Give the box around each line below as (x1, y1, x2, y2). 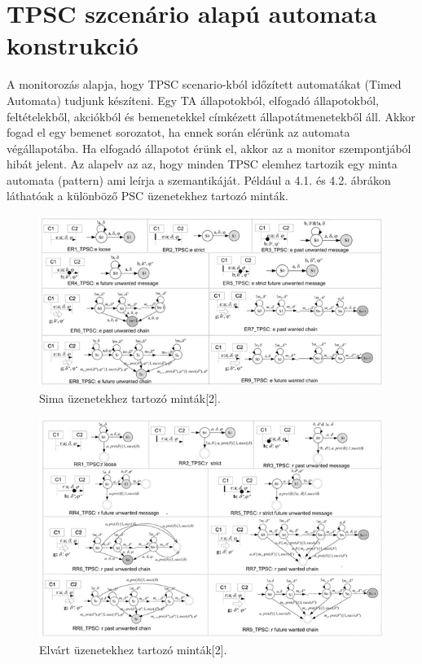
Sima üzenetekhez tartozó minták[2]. (39, 389, 221, 406)
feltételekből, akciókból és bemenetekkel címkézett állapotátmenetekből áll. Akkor (7, 107, 415, 124)
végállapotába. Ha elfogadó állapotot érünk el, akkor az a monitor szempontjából (7, 139, 411, 156)
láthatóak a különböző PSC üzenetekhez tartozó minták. (7, 187, 288, 204)
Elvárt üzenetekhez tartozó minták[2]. (39, 641, 227, 658)
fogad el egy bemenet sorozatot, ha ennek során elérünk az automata (7, 124, 350, 141)
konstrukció (7, 28, 138, 62)
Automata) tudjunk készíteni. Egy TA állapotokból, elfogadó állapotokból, (7, 91, 379, 108)
